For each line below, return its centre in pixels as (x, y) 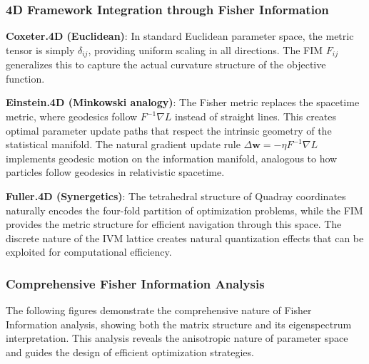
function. (25, 78)
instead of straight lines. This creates (256, 116)
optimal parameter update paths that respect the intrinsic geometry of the (169, 130)
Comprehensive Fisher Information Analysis (135, 283)
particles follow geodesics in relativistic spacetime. (115, 172)
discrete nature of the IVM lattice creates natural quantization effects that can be (185, 238)
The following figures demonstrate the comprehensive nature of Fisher (159, 310)
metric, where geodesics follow (72, 116)
